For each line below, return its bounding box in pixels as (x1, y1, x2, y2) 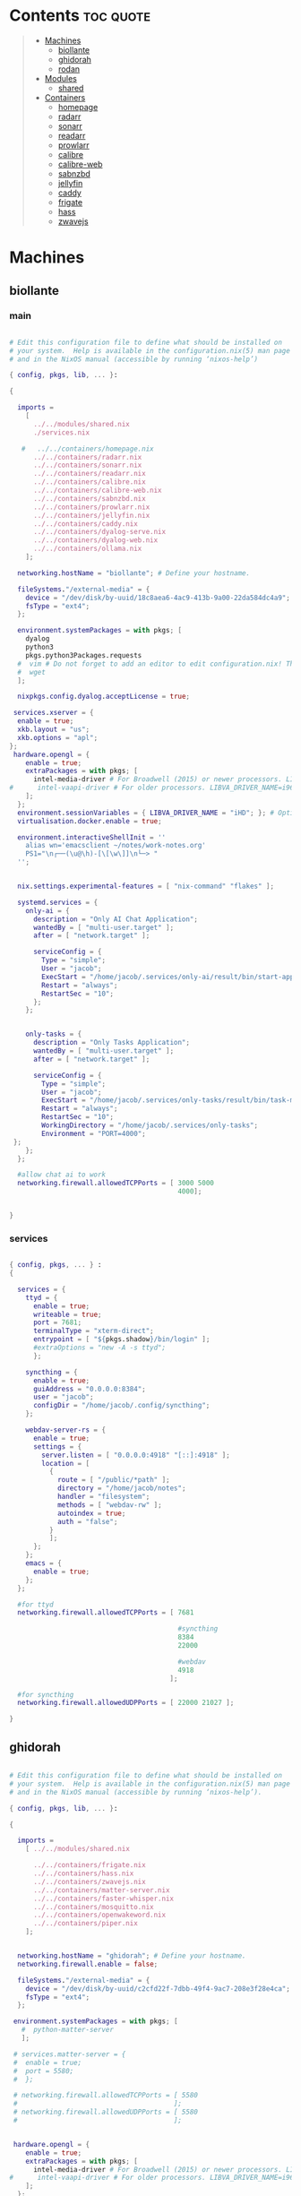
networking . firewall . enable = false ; (17, 1959, 159, 1968)
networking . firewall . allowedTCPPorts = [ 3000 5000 (17, 1179, 215, 1188)
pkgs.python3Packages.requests (25, 650, 142, 659)
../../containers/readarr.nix (32, 469, 146, 478)
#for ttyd (17, 1600, 54, 1609)
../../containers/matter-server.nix (32, 1885, 170, 1895)
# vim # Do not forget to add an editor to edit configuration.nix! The (17, 659, 298, 668)
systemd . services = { (17, 898, 99, 907)
